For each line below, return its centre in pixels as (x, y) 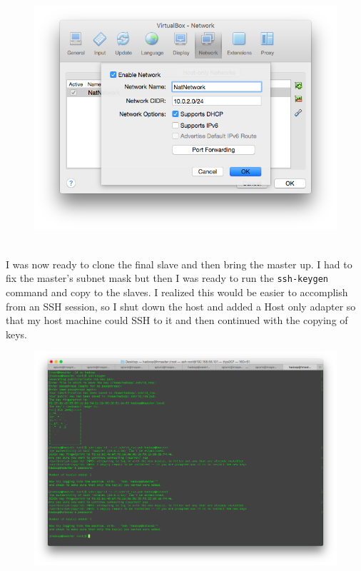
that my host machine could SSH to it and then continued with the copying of (177, 320)
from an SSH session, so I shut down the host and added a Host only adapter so (181, 306)
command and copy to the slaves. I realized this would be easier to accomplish (177, 292)
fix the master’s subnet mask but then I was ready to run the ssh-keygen (167, 278)
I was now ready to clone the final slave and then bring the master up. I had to (179, 264)
